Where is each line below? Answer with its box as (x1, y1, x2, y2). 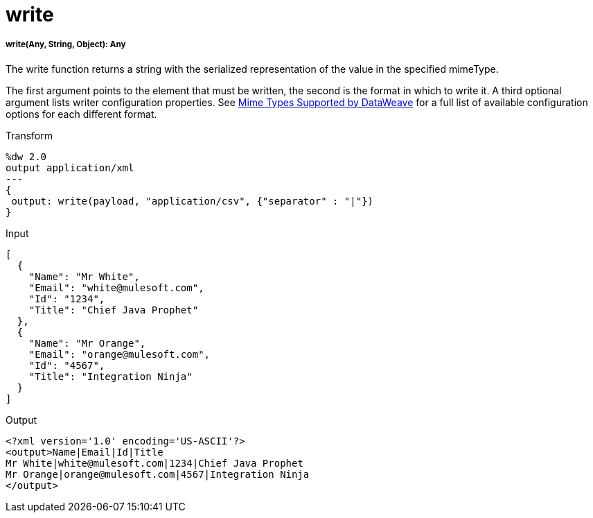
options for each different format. (6, 107, 157, 120)
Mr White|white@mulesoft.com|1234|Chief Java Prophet (6, 457, 303, 469)
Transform (6, 129, 53, 141)
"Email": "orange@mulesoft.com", (28, 348, 211, 360)
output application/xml (6, 162, 134, 173)
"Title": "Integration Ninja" (28, 370, 193, 382)
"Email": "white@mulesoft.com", (28, 282, 204, 293)
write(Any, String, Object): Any (6, 40, 126, 50)
